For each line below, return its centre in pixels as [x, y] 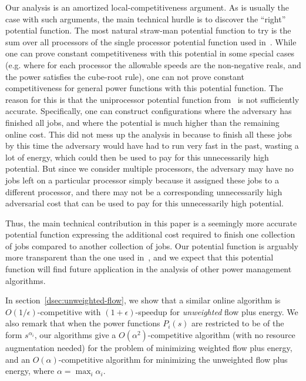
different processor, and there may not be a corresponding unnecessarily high [144, 191]
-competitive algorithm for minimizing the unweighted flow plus [173, 359]
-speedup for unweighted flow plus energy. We [217, 311]
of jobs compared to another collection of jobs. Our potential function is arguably [152, 245]
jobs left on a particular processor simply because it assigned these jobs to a [142, 180]
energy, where [30, 371]
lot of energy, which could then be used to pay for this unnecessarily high [137, 157]
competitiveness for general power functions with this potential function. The [144, 88]
